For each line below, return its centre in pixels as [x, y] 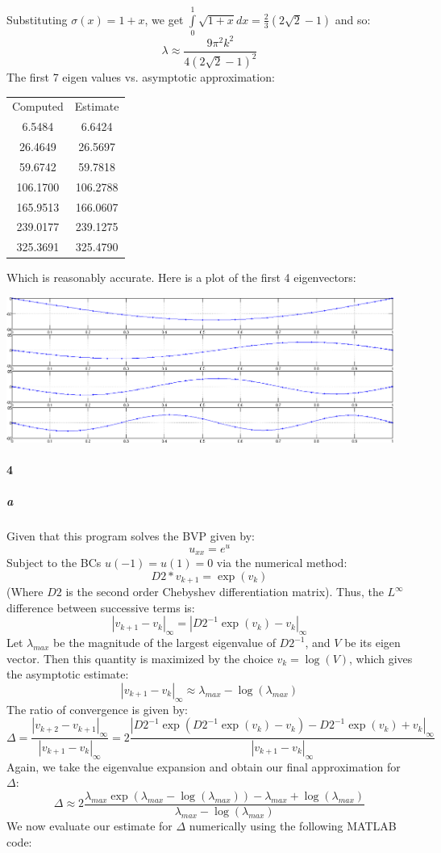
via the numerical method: [282, 563]
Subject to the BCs [54, 563]
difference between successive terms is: [101, 607]
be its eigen [372, 643]
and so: [353, 19]
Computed [38, 106]
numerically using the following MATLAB [293, 826]
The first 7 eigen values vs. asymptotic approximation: [141, 77]
